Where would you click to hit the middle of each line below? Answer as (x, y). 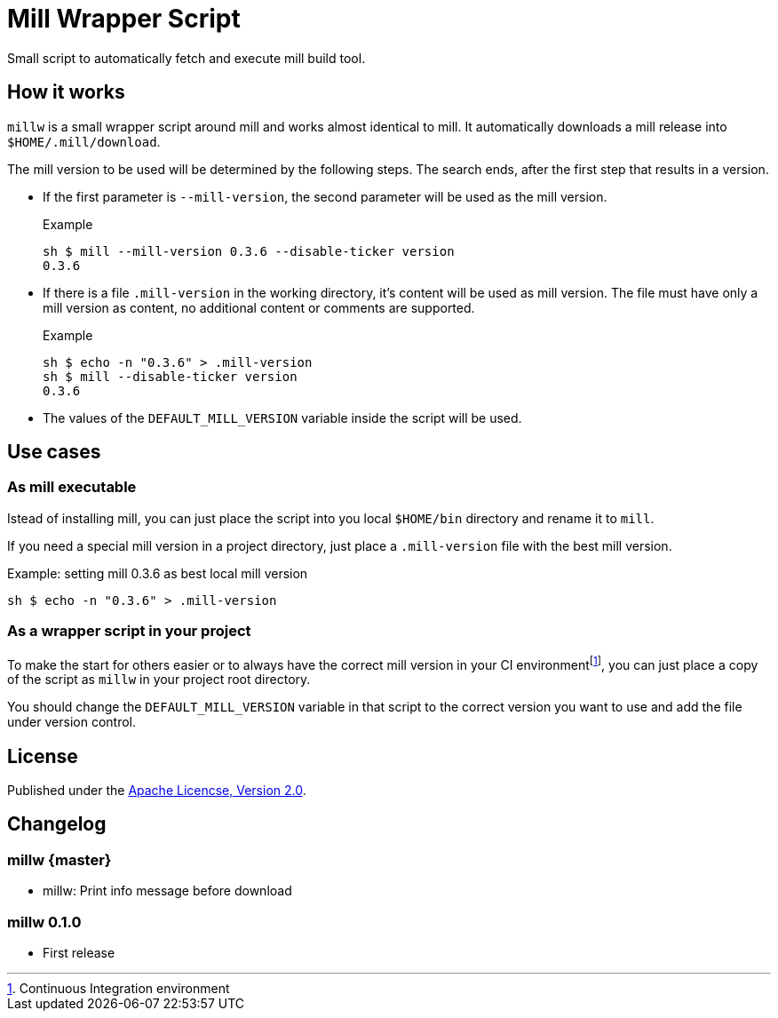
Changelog (57, 824)
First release (79, 953)
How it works (66, 92)
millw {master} (60, 859)
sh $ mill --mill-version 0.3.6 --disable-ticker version (249, 251)
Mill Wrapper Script (124, 19)
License (43, 756)
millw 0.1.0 (44, 922)
